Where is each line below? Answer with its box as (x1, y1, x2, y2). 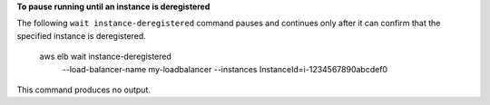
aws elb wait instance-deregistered (39, 51, 172, 62)
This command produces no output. (16, 84, 152, 95)
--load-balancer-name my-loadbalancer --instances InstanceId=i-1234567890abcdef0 (62, 63, 388, 74)
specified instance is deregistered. (16, 30, 147, 41)
